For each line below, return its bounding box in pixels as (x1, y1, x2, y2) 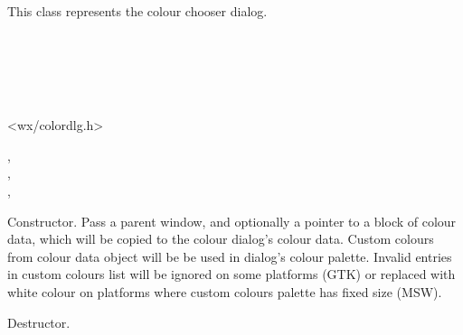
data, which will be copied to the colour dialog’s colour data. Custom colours (7, 229, 434, 248)
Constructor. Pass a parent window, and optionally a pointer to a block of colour (7, 211, 457, 230)
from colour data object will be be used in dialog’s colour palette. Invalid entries (7, 247, 452, 265)
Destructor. (7, 312, 71, 331)
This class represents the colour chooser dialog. (7, 2, 268, 21)
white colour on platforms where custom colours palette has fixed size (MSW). (7, 282, 442, 301)
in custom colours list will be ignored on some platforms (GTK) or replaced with (7, 265, 456, 284)
